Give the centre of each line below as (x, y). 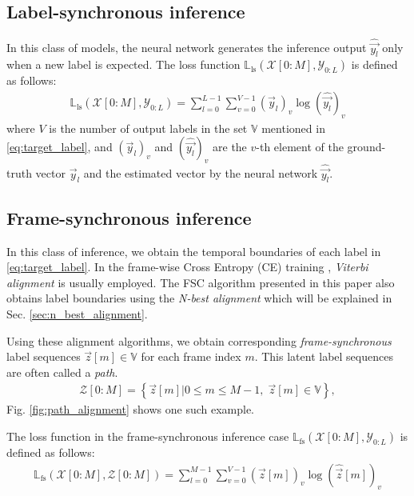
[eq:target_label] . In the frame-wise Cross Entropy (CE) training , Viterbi (187, 267)
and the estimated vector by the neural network (201, 173)
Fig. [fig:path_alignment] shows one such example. (131, 409)
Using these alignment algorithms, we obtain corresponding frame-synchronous (199, 340)
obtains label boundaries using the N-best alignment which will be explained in (199, 298)
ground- (366, 147)
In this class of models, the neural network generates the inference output (187, 48)
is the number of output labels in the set (148, 128)
